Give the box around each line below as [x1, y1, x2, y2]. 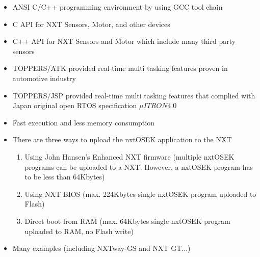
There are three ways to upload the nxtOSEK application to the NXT [12, 134, 232, 145]
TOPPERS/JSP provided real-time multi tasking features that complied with [12, 90, 255, 100]
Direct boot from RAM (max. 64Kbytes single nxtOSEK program [24, 215, 230, 226]
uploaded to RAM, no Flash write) [24, 225, 134, 236]
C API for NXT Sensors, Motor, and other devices [12, 18, 170, 29]
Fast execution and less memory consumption [12, 117, 154, 127]
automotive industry [12, 72, 76, 83]
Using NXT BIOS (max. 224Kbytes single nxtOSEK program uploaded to [24, 188, 256, 199]
